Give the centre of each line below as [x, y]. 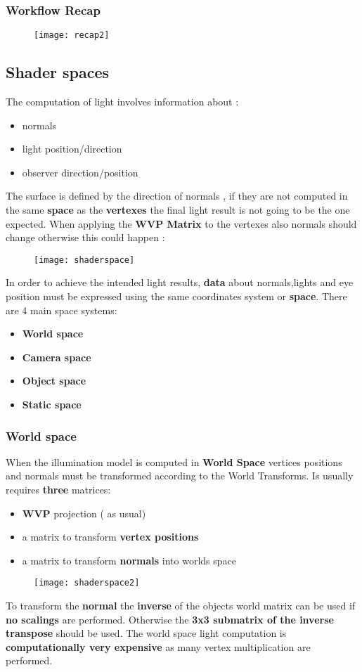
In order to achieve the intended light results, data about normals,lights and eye [180, 282]
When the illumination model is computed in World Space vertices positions [174, 461]
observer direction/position [80, 172]
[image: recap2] [72, 35]
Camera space [57, 357]
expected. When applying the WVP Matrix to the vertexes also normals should [181, 223]
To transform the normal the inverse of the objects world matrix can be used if [181, 606]
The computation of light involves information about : [122, 102]
